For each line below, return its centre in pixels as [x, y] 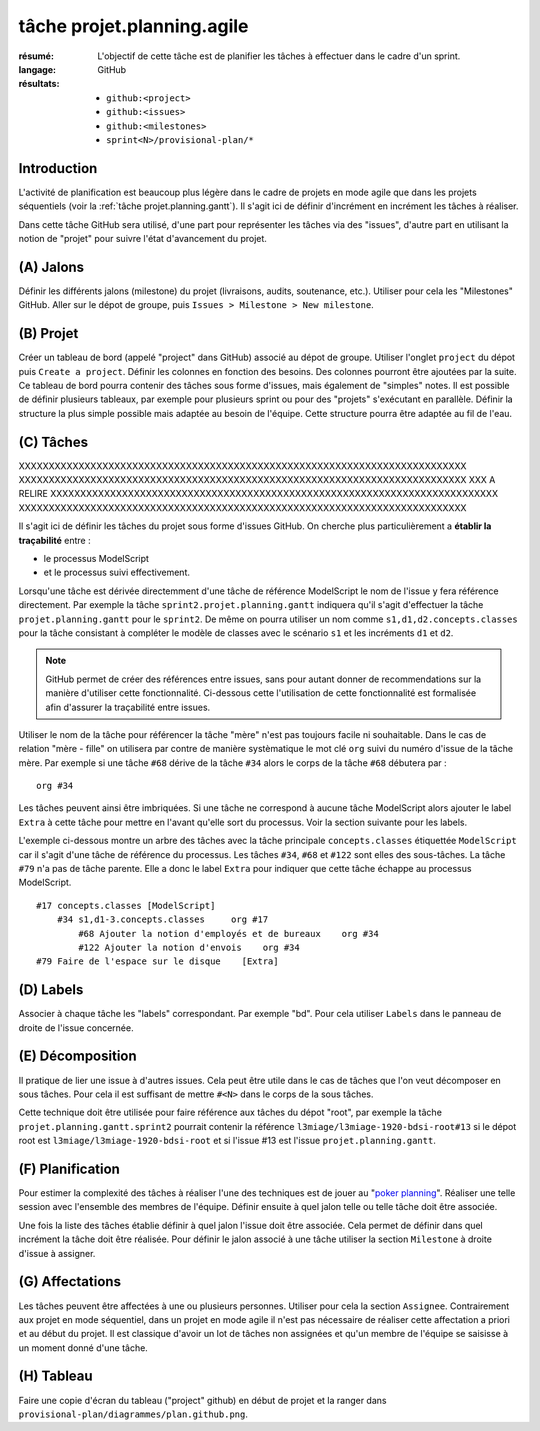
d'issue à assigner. [57, 1253]
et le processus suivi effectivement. [116, 572]
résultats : [39, 84]
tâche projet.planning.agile [133, 26]
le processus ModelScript [96, 558]
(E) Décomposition [77, 1056]
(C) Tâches [53, 441]
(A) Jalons [51, 266]
